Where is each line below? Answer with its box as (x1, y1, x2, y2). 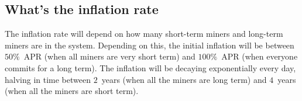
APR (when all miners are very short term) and (23, 50, 195, 62)
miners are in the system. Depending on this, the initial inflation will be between (5, 39, 294, 51)
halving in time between (5, 73, 91, 85)
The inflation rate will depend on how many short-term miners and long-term (5, 27, 283, 40)
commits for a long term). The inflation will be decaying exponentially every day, (5, 61, 296, 74)
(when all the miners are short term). (5, 85, 139, 97)
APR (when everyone (221, 50, 298, 62)
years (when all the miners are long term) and (101, 73, 267, 85)
